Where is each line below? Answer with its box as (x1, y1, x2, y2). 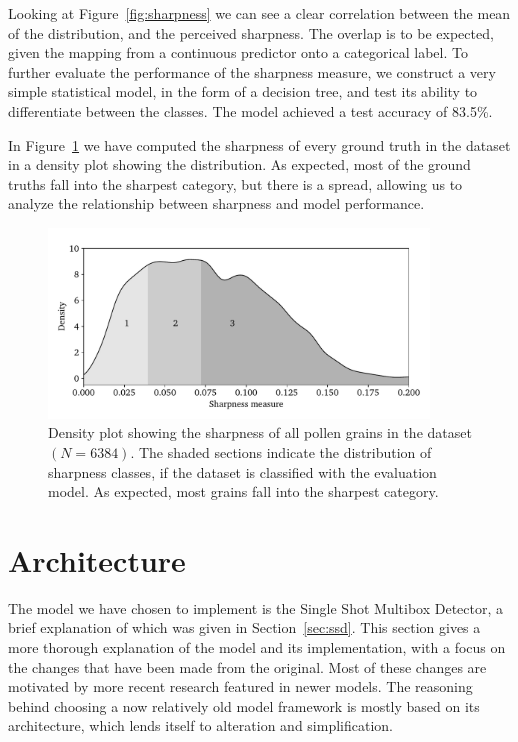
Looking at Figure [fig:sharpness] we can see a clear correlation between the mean (8, 3, 511, 23)
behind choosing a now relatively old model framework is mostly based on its (8, 695, 480, 716)
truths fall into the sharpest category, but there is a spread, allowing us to (8, 173, 463, 194)
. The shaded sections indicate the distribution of (130, 441, 432, 462)
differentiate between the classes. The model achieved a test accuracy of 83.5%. (8, 100, 493, 121)
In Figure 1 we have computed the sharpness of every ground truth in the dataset (8, 134, 511, 155)
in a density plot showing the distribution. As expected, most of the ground (8, 154, 471, 175)
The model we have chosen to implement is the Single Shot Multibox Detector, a (8, 597, 504, 618)
